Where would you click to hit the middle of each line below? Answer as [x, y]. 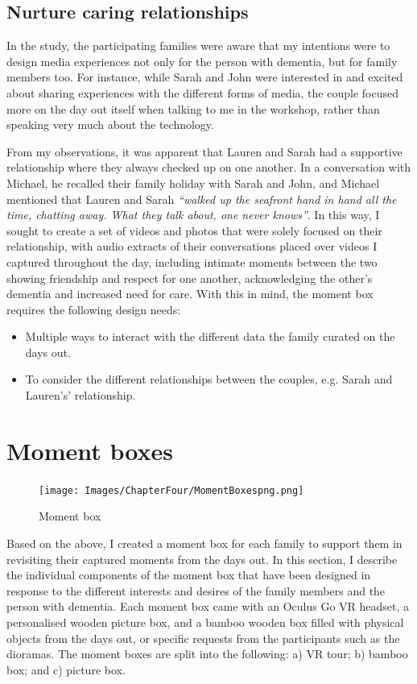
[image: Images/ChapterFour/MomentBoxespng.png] [171, 490]
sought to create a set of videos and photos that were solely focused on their [194, 230]
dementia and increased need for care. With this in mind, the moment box [190, 294]
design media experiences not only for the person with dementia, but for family [202, 61]
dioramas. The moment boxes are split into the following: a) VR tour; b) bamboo [207, 654]
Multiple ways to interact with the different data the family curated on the [210, 336]
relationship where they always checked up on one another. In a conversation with [209, 167]
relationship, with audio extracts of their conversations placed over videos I [192, 246]
